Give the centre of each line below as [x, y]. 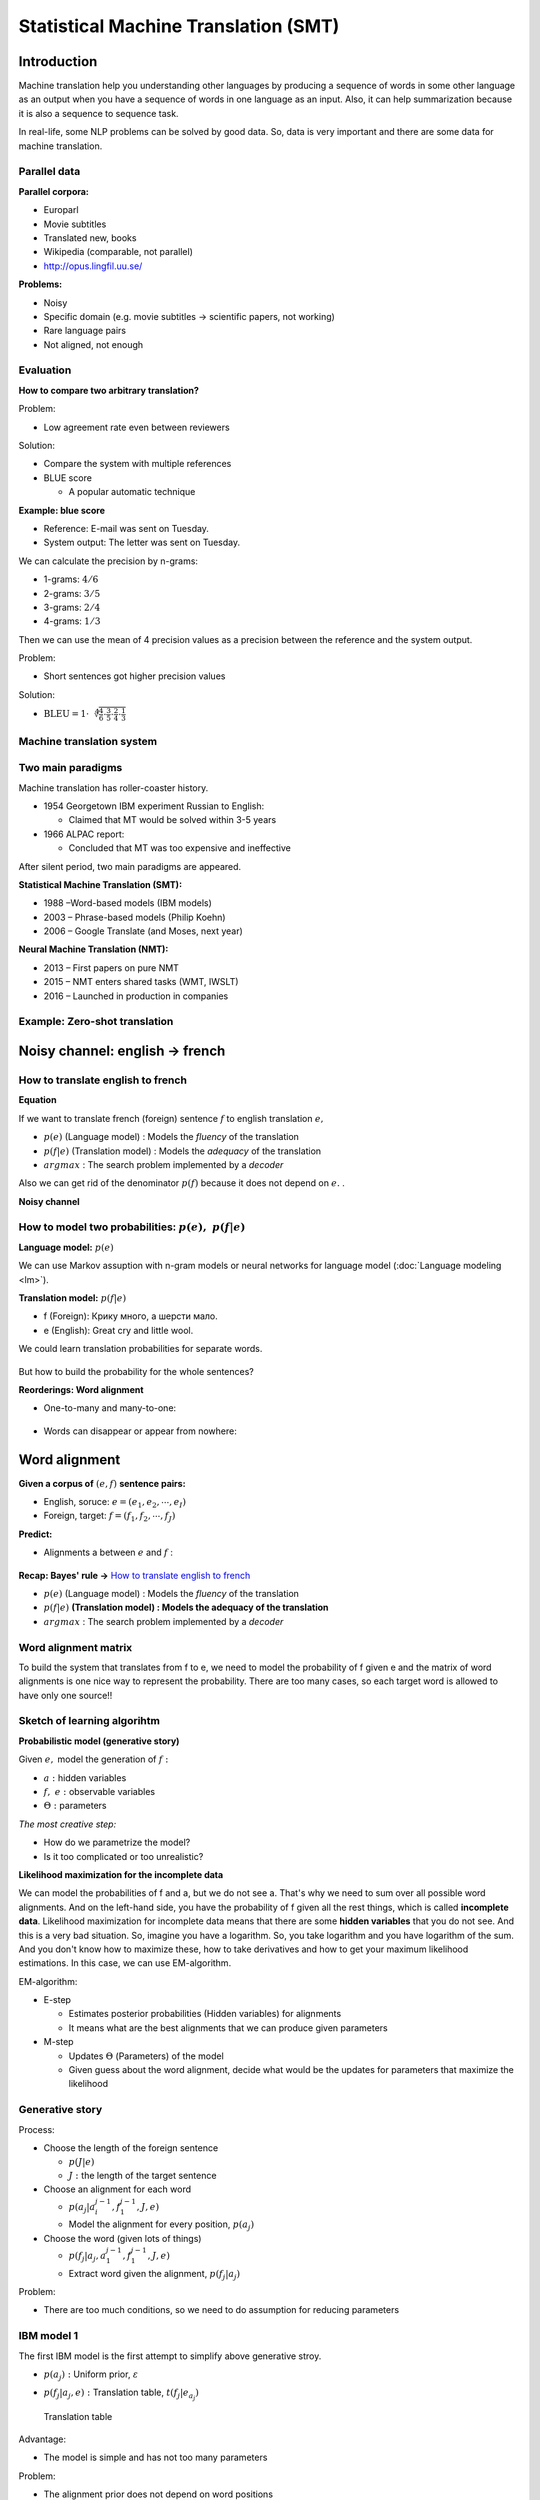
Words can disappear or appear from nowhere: [140, 1431]
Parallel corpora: [54, 191]
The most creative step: [67, 1824]
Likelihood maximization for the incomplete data [121, 1874]
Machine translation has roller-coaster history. [113, 787]
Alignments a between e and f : [108, 1552]
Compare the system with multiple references [137, 464]
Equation [37, 1100]
